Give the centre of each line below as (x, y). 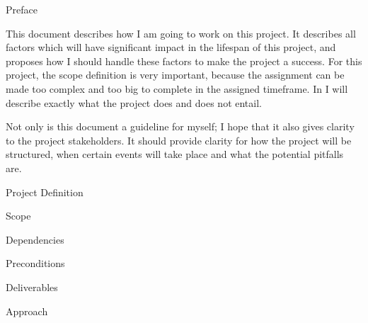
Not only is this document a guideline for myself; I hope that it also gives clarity (180, 126)
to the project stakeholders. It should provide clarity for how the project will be (179, 140)
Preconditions (35, 263)
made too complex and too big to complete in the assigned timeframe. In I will (177, 88)
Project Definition (45, 192)
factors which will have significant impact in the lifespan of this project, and (171, 47)
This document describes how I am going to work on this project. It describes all (181, 33)
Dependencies (35, 239)
